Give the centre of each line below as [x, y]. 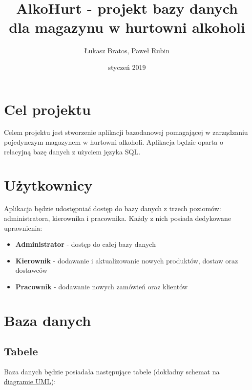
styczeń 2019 [127, 67]
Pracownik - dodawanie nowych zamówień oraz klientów [102, 286]
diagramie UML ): [30, 381]
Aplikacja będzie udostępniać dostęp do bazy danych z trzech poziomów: [113, 208]
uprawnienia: [23, 227]
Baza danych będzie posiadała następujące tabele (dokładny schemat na [112, 372]
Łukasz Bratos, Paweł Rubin [127, 51]
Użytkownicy [48, 185]
